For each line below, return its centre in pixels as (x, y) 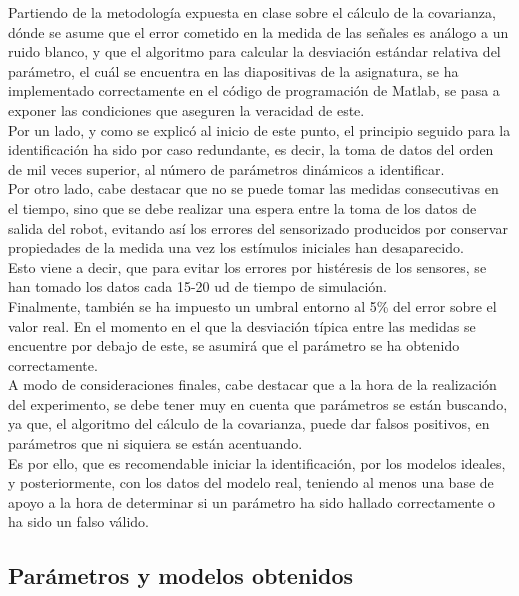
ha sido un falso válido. (78, 521)
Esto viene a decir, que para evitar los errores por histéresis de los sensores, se (247, 266)
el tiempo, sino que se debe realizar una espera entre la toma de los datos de (242, 207)
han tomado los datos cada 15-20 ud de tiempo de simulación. (197, 286)
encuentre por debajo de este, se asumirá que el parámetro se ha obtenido (234, 345)
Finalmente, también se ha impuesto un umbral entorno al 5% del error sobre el (252, 305)
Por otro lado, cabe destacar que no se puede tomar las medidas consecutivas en (253, 188)
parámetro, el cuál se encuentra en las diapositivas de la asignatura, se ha (233, 70)
